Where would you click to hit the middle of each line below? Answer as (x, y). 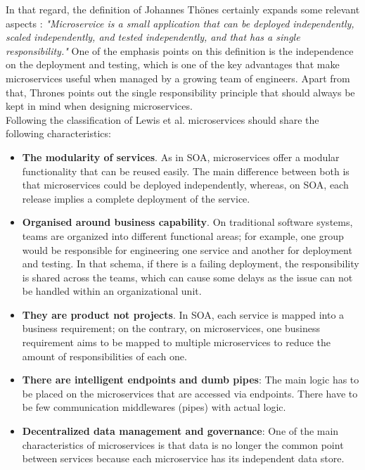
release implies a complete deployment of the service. (136, 198)
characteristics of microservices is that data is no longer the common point (183, 444)
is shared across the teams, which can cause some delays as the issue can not (187, 277)
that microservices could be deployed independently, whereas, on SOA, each (185, 185)
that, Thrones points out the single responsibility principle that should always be (180, 92)
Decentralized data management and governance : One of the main (180, 431)
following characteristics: (58, 133)
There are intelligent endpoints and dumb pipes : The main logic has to (191, 380)
